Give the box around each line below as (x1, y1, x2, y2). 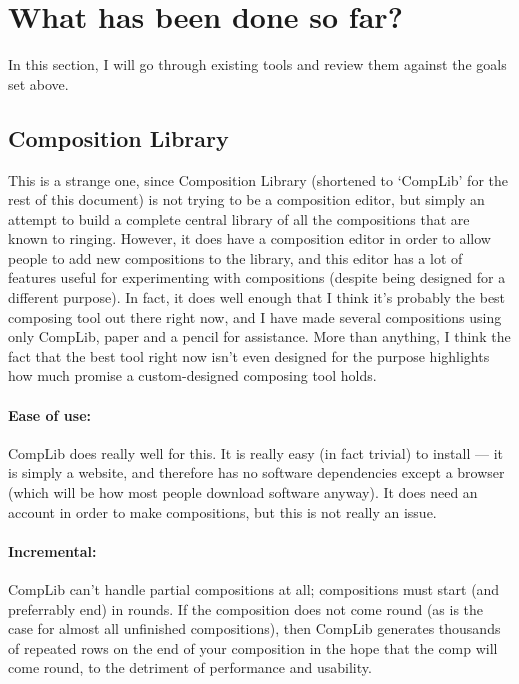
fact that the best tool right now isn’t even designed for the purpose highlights (8, 345, 490, 366)
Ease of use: (8, 404, 91, 425)
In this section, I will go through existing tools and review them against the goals (8, 54, 507, 75)
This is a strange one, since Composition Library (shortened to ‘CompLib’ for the (8, 169, 508, 190)
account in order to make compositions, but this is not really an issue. (8, 501, 437, 522)
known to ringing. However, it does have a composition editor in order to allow (8, 228, 491, 249)
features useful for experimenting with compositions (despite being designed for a (8, 267, 506, 288)
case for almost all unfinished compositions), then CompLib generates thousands (8, 618, 501, 639)
